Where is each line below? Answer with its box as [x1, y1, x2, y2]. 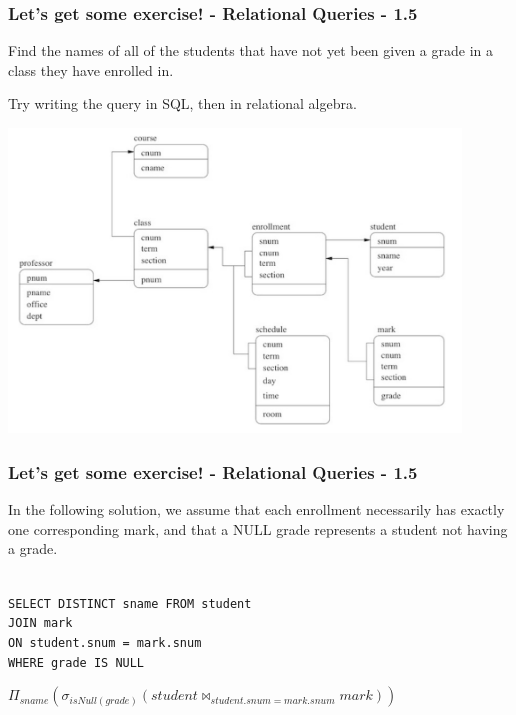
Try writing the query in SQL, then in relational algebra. [8, 93, 357, 114]
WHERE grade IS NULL [8, 655, 145, 670]
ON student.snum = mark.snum [8, 635, 202, 650]
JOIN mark [8, 616, 73, 631]
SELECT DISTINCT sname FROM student [8, 596, 252, 611]
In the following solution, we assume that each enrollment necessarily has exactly [8, 499, 505, 520]
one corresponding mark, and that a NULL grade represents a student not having [8, 518, 508, 539]
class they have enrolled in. [8, 59, 174, 80]
